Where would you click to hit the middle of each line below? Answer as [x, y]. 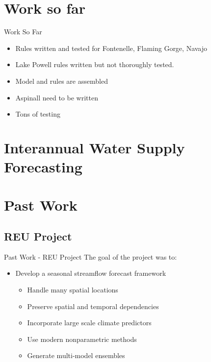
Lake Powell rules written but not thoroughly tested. [95, 64]
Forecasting [43, 167]
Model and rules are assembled [62, 81]
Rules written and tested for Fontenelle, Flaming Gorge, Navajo [111, 48]
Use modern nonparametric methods [82, 339]
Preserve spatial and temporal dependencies [93, 306]
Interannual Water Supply [94, 147]
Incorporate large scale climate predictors [89, 323]
